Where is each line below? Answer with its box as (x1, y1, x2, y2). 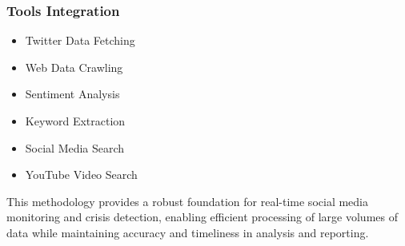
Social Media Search (25, 139, 125, 156)
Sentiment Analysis (25, 85, 120, 102)
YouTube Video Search (25, 166, 138, 183)
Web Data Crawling (25, 58, 123, 75)
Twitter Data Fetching (25, 32, 135, 49)
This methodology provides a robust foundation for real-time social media (6, 192, 368, 209)
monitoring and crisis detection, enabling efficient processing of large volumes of (6, 208, 398, 225)
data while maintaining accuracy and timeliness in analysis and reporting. (6, 224, 369, 240)
